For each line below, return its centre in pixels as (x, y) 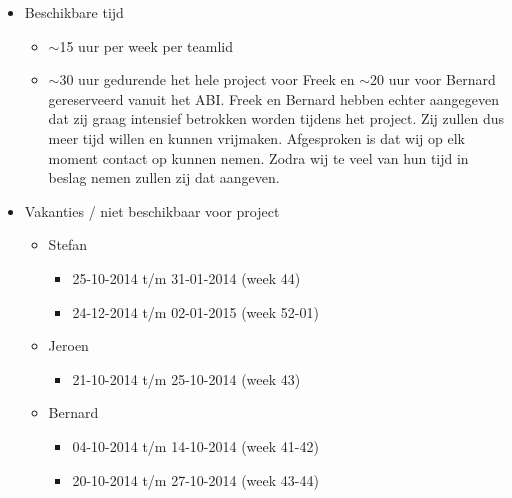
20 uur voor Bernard (433, 79)
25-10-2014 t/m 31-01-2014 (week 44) (186, 277)
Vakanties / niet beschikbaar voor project (152, 210)
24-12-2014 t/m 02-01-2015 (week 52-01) (195, 311)
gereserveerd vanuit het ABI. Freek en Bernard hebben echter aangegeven (274, 98)
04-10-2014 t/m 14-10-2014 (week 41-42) (195, 445)
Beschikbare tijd (74, 12)
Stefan (68, 244)
